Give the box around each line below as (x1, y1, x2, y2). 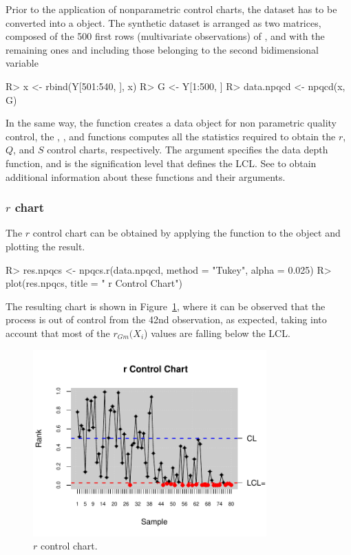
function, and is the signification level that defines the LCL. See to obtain (6, 155, 317, 170)
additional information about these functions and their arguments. (6, 169, 286, 184)
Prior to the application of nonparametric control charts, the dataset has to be (6, 2, 337, 16)
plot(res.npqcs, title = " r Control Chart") (6, 276, 182, 290)
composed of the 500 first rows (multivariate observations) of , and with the (6, 29, 325, 43)
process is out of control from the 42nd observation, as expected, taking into (6, 312, 327, 327)
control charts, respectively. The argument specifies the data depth (47, 142, 328, 157)
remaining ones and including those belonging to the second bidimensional (6, 42, 319, 56)
